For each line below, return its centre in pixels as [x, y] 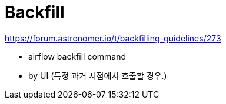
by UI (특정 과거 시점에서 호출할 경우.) [98, 75]
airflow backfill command [77, 56]
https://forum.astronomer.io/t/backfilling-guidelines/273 [113, 38]
